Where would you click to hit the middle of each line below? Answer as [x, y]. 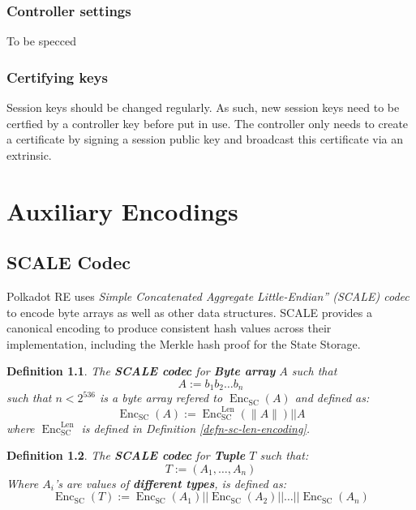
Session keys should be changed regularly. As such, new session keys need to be [203, 107]
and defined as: [332, 398]
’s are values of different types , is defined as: [170, 483]
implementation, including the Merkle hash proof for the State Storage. [184, 343]
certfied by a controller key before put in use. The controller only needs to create [208, 123]
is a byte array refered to [161, 398]
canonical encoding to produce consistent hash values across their [169, 328]
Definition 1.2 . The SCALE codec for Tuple [126, 455]
